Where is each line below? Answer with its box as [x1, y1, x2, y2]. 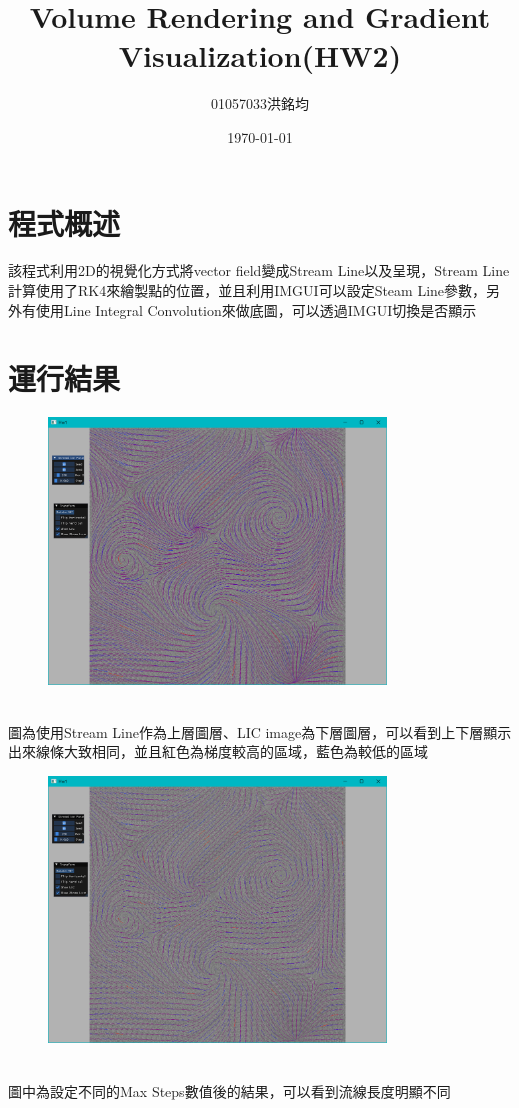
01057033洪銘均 [211, 93, 309, 114]
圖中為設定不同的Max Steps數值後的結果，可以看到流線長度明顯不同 [8, 1080, 451, 1101]
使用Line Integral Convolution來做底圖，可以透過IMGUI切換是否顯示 [35, 299, 477, 320]
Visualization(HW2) [118, 35, 402, 76]
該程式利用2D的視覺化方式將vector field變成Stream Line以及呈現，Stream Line [8, 260, 510, 281]
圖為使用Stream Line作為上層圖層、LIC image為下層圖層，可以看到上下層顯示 [8, 721, 512, 742]
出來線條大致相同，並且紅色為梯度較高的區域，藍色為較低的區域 [8, 741, 428, 762]
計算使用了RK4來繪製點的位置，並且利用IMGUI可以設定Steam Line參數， [8, 280, 487, 301]
